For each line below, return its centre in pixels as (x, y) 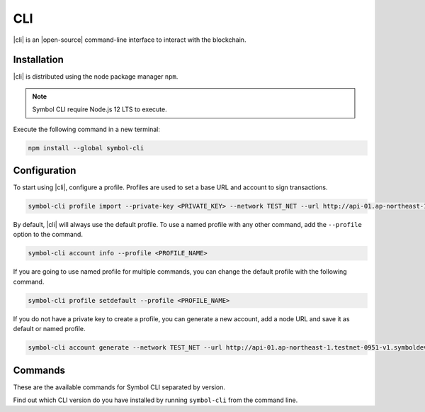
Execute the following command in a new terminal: (87, 129)
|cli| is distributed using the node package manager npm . (96, 77)
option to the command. (48, 235)
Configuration (45, 171)
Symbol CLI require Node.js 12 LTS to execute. (100, 109)
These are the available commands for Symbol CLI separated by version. (119, 387)
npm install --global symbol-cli (86, 148)
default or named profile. (49, 329)
